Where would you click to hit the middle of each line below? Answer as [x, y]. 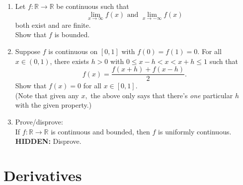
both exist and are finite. [53, 25]
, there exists [69, 61]
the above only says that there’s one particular [162, 95]
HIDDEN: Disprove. [48, 141]
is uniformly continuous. [195, 131]
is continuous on [73, 51]
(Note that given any [47, 95]
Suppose [28, 51]
